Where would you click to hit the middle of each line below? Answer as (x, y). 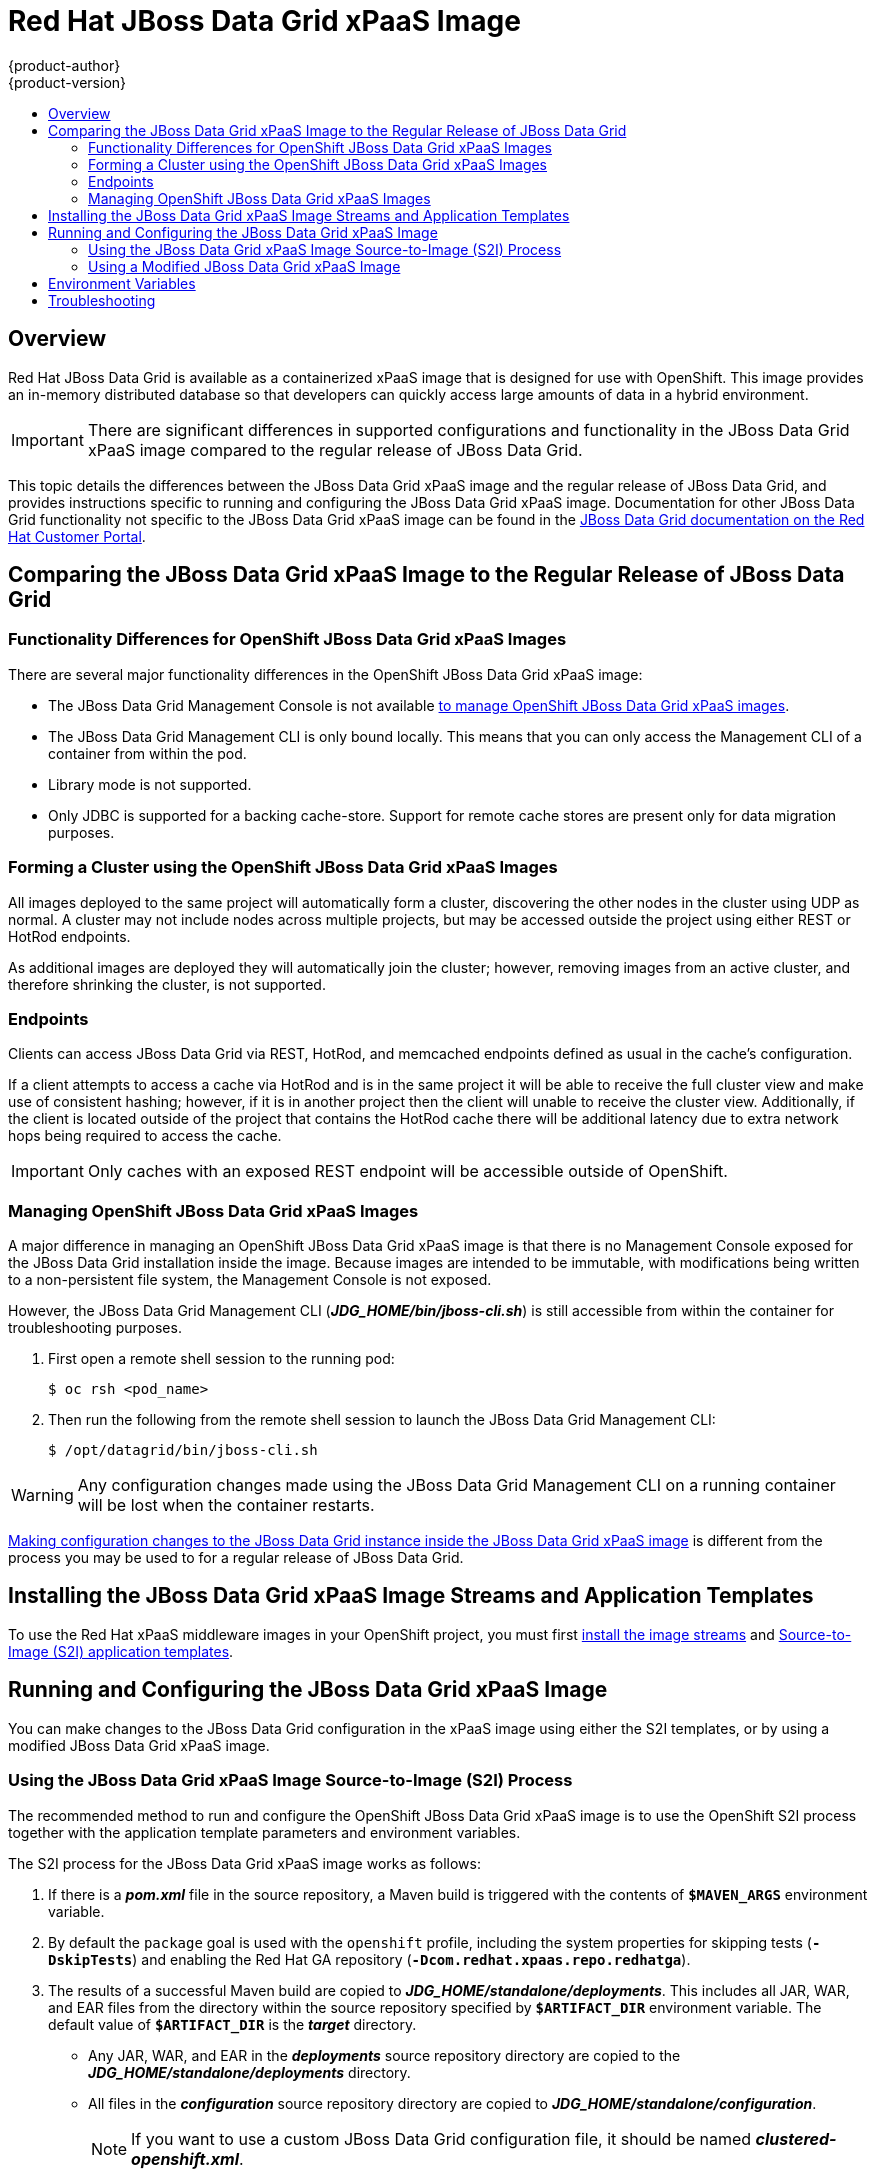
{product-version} (67, 82)
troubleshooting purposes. (95, 1328)
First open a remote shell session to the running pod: (221, 1359)
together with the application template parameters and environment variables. (264, 1832)
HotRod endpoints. (69, 936)
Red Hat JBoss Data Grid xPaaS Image (264, 21)
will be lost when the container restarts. (226, 1505)
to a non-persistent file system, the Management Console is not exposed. (250, 1280)
